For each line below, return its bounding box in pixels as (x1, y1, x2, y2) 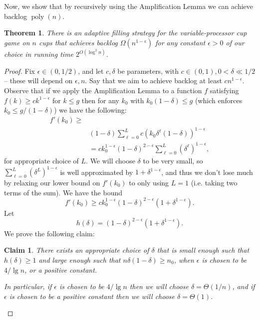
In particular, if (4, 281, 52, 292)
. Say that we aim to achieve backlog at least (85, 75, 222, 86)
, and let (78, 65, 104, 76)
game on (4, 37, 30, 47)
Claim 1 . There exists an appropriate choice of (4, 245, 149, 255)
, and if (232, 281, 255, 292)
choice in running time (4, 49, 74, 59)
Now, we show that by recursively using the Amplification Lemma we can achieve (4, 1, 253, 11)
